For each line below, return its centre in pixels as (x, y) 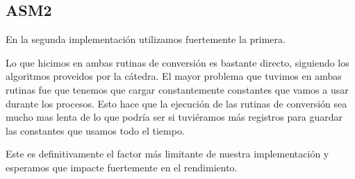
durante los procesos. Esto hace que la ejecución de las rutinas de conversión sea (176, 103)
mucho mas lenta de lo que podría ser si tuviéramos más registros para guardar (174, 117)
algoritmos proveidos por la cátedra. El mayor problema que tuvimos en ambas (174, 76)
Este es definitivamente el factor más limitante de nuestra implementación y (167, 154)
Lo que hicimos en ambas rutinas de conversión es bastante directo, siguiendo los (177, 62)
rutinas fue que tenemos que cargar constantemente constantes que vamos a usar (177, 89)
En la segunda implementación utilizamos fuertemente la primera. (146, 39)
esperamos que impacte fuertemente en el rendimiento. (122, 167)
